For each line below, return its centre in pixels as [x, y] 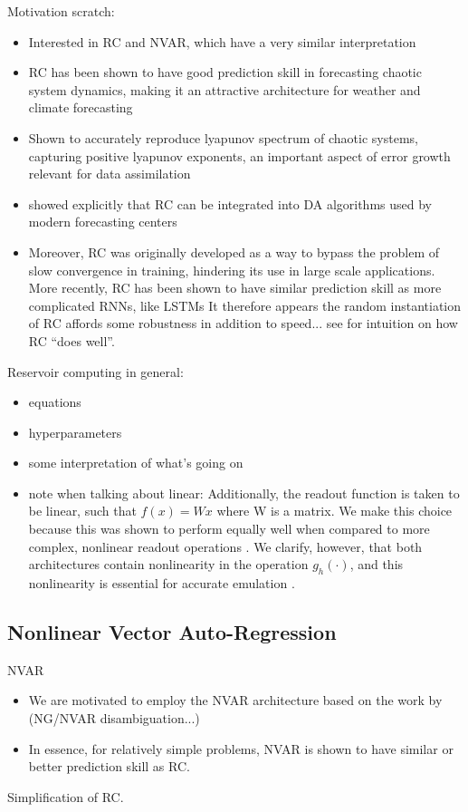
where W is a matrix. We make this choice [334, 511]
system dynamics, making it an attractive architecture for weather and [224, 89]
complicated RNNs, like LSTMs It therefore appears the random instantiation [245, 305]
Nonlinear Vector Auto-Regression [172, 632]
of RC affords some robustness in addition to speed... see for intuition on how [243, 323]
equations [55, 402]
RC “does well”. [72, 340]
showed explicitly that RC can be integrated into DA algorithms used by [230, 203]
